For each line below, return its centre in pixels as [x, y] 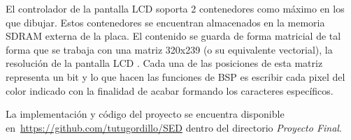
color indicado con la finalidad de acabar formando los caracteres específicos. [170, 90]
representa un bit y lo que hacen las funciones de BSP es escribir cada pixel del [175, 76]
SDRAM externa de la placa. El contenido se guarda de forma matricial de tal [173, 36]
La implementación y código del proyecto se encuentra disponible [145, 114]
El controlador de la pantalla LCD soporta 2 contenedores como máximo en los [175, 8]
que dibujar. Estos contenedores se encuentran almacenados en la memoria [165, 22]
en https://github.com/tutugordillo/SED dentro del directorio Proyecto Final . [174, 127]
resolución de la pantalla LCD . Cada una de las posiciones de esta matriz [164, 63]
